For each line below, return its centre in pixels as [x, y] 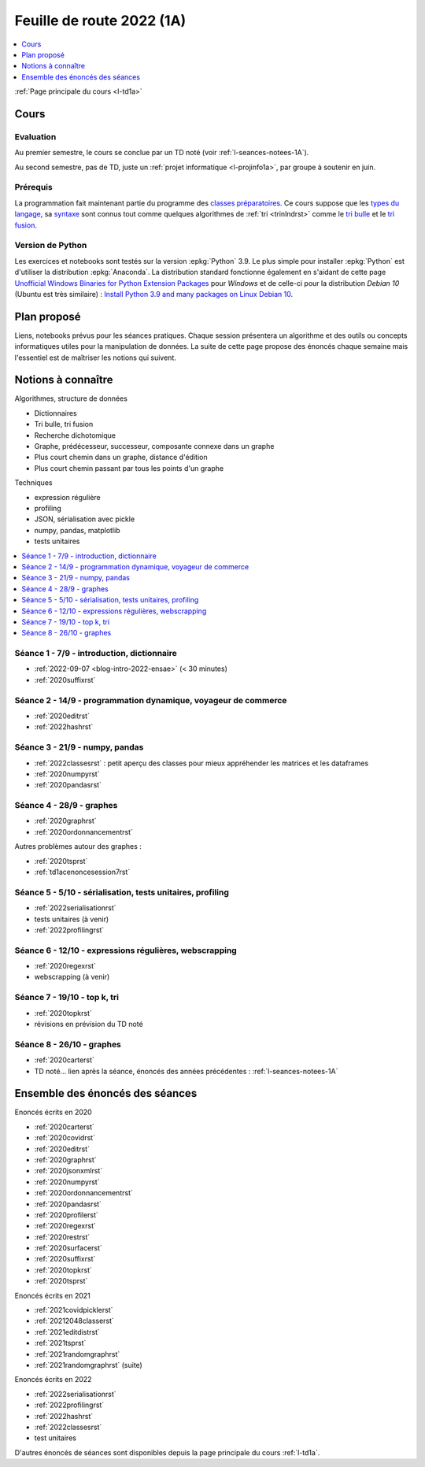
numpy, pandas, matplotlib [77, 530]
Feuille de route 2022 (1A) [100, 20]
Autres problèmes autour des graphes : [78, 846]
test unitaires [55, 1438]
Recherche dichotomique [75, 435]
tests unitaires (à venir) [72, 919]
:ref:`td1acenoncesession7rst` [82, 872]
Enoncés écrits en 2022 [53, 1380]
